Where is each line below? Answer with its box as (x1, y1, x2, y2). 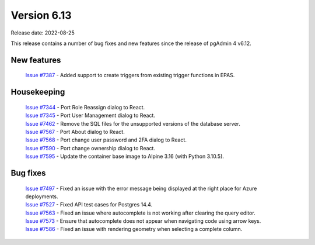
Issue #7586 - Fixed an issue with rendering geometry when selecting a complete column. (25, 226, 243, 233)
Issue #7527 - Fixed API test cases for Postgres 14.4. (25, 201, 153, 208)
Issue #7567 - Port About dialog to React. (25, 128, 125, 135)
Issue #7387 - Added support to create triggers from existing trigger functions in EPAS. (25, 72, 235, 79)
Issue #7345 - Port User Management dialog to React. (25, 112, 156, 119)
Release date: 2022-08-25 (10, 29, 75, 36)
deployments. (25, 193, 58, 200)
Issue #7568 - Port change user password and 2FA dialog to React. (25, 136, 187, 143)
